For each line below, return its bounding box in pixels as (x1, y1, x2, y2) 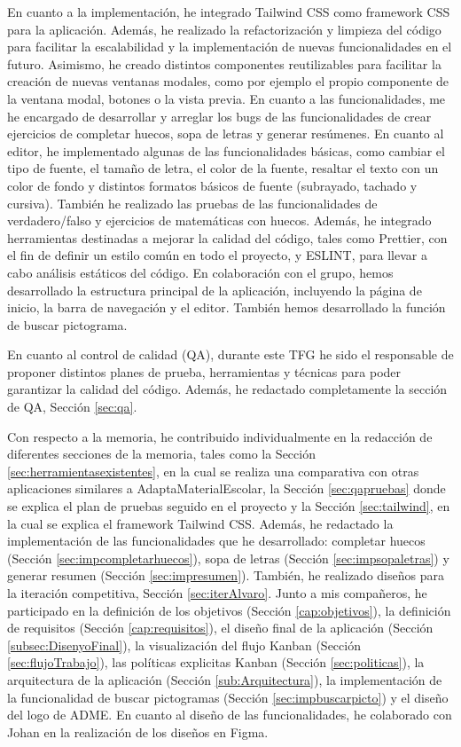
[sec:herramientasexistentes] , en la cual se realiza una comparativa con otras (7, 461, 419, 480)
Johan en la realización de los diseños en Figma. (7, 722, 269, 741)
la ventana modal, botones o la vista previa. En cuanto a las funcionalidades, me (7, 89, 446, 107)
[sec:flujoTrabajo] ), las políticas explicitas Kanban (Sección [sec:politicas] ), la (7, 653, 425, 672)
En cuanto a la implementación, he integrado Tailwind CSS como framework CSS (7, 3, 450, 20)
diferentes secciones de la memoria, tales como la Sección (7, 444, 316, 463)
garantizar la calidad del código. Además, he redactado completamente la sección (7, 380, 448, 398)
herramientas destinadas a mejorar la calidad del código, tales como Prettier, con (7, 228, 448, 247)
